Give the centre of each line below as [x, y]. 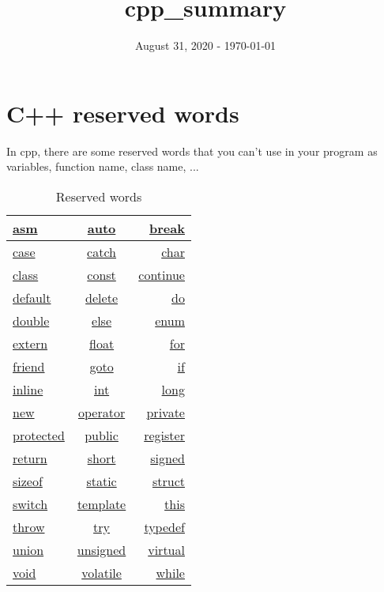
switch [30, 503]
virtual [166, 549]
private [166, 412]
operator [102, 412]
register [164, 435]
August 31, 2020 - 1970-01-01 [205, 45]
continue [162, 274]
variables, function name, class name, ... [103, 166]
